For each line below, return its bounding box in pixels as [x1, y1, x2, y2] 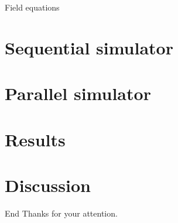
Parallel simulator [5, 81, 151, 105]
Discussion [5, 173, 91, 197]
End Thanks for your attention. [5, 207, 118, 219]
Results [5, 127, 66, 151]
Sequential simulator [5, 35, 173, 59]
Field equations [5, 1, 60, 13]
